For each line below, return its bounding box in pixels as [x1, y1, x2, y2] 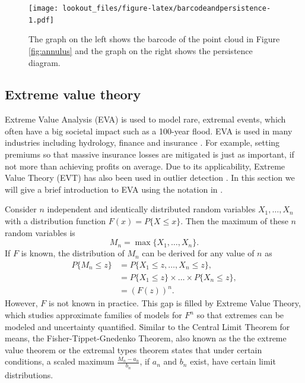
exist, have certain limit [190, 355, 276, 368]
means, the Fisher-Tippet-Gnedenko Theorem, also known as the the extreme [5, 332, 287, 344]
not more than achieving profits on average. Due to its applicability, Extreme [5, 159, 285, 172]
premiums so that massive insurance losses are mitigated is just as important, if [5, 148, 294, 161]
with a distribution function [5, 215, 106, 227]
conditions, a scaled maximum [5, 355, 115, 368]
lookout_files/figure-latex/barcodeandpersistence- [62, 4, 271, 12]
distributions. [5, 368, 53, 381]
